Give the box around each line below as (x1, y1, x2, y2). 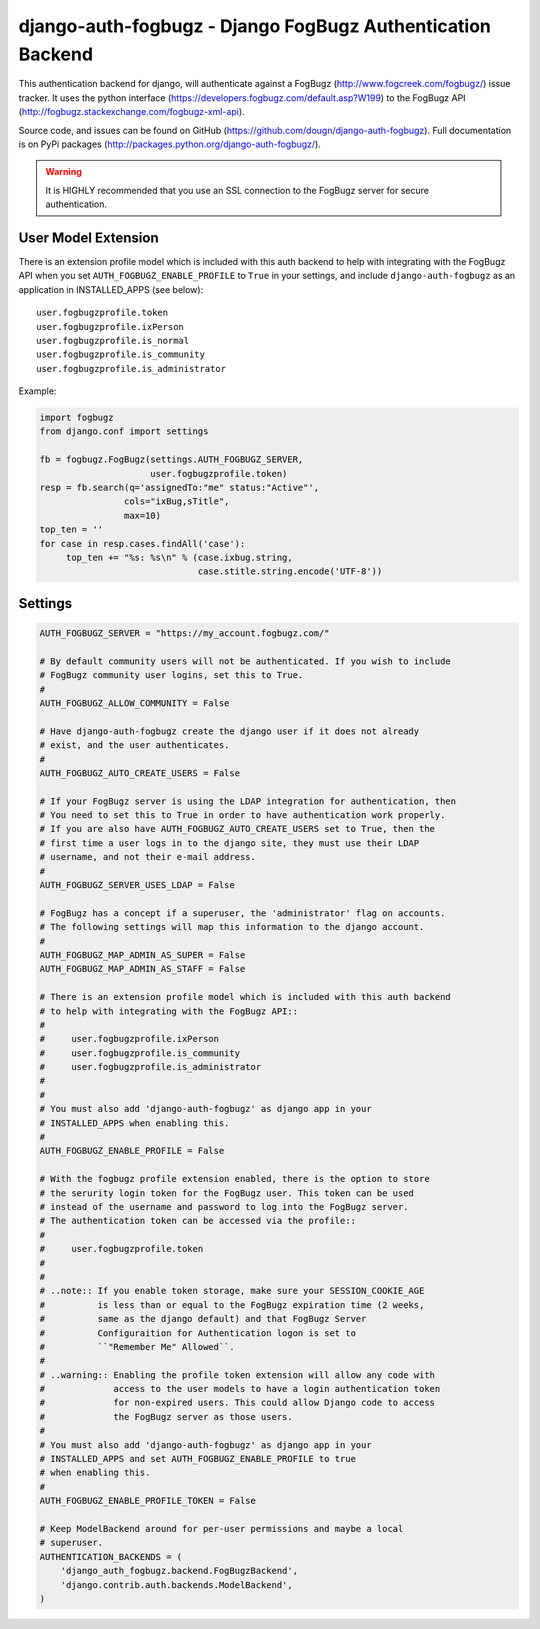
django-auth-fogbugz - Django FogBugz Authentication (18, 15, 492, 37)
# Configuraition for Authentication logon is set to (39, 1327, 357, 1339)
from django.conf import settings (39, 426, 209, 437)
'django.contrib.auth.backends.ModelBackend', (60, 1579, 294, 1590)
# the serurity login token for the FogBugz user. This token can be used (39, 1187, 415, 1199)
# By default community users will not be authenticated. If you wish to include (39, 655, 452, 667)
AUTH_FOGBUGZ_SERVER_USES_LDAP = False (39, 880, 235, 891)
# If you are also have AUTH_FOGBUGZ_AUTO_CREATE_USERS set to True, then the (39, 823, 435, 835)
